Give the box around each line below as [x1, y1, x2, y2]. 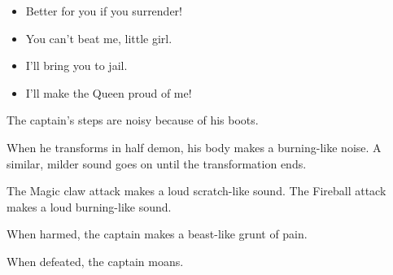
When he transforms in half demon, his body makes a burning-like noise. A [7, 138, 382, 155]
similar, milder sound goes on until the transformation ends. [7, 155, 307, 172]
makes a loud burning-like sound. [7, 198, 172, 215]
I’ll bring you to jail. [25, 57, 128, 74]
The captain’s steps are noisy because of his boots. [7, 111, 259, 129]
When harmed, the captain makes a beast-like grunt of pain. [7, 225, 308, 242]
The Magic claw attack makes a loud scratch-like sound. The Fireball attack [7, 182, 386, 199]
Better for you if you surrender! [25, 2, 183, 19]
